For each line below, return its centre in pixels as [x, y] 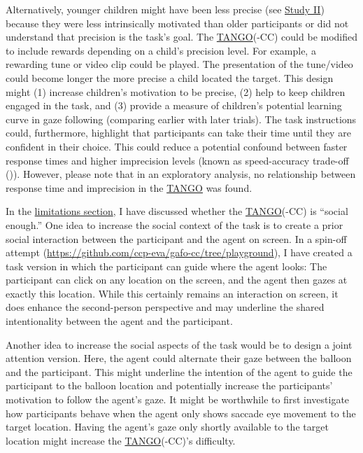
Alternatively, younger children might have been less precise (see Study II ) [165, 9]
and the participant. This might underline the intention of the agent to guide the [179, 371]
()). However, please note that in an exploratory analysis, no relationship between [181, 174]
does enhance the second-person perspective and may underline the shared [165, 307]
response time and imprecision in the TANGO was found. [129, 187]
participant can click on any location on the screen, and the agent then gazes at [177, 280]
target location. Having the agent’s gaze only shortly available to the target [167, 427]
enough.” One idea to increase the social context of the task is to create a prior [175, 224]
